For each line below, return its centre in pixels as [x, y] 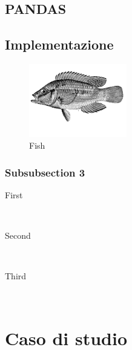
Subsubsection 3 [45, 172]
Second [18, 235]
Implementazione [59, 44]
